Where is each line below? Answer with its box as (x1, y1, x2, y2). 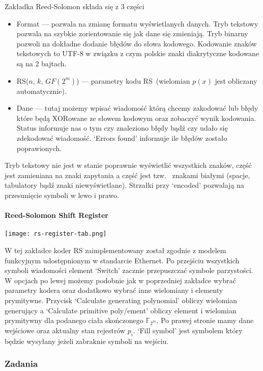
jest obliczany (215, 75, 257, 86)
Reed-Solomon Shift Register (5, 210, 108, 220)
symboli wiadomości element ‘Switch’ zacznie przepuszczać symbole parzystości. (5, 265, 253, 276)
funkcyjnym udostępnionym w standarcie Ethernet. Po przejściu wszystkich (5, 255, 240, 265)
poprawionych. (16, 142, 62, 153)
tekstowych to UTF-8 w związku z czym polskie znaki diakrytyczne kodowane (16, 48, 259, 59)
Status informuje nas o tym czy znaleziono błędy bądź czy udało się (16, 122, 228, 133)
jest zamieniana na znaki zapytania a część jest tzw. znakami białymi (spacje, (5, 169, 250, 180)
